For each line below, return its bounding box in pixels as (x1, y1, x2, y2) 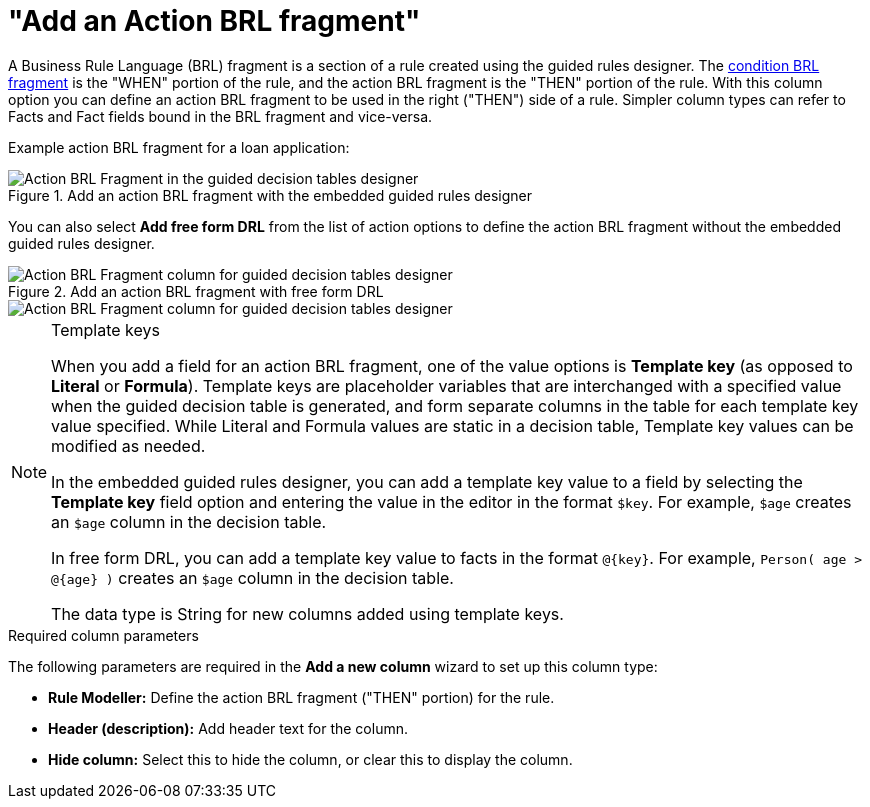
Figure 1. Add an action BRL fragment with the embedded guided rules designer (8, 186, 533, 204)
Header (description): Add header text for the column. (48, 719, 408, 737)
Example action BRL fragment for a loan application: (8, 138, 350, 156)
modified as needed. (51, 435, 206, 456)
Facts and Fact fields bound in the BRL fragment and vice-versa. (8, 107, 433, 125)
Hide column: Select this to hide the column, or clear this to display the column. (48, 750, 573, 768)
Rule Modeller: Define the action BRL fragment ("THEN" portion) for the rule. (48, 688, 555, 706)
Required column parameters (8, 626, 199, 644)
